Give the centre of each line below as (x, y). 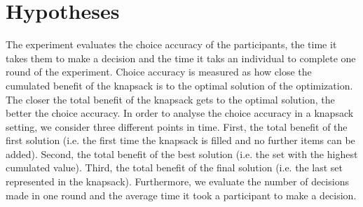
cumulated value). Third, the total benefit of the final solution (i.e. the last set (174, 167)
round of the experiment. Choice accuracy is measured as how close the (159, 72)
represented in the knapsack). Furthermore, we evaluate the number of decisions (177, 181)
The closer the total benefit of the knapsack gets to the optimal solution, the (170, 99)
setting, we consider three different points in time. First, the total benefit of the (177, 126)
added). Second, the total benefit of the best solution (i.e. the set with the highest (182, 154)
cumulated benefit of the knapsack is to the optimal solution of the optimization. (179, 85)
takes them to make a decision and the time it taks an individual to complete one (181, 58)
